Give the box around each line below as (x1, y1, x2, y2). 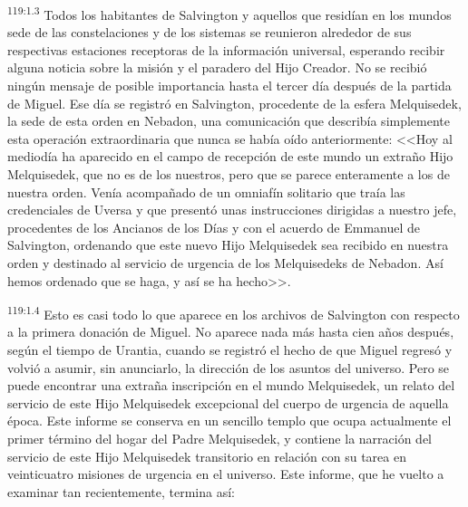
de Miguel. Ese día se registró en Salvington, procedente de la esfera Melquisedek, (7, 93, 462, 112)
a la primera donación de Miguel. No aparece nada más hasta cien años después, (7, 322, 454, 341)
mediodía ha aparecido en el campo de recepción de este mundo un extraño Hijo (7, 147, 453, 166)
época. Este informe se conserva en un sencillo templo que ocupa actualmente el (7, 411, 452, 430)
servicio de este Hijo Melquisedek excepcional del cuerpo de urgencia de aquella (7, 393, 449, 412)
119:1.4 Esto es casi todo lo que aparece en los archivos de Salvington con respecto (7, 302, 460, 323)
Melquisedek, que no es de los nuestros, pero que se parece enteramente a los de (7, 165, 450, 183)
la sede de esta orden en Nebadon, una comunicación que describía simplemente (7, 111, 451, 130)
